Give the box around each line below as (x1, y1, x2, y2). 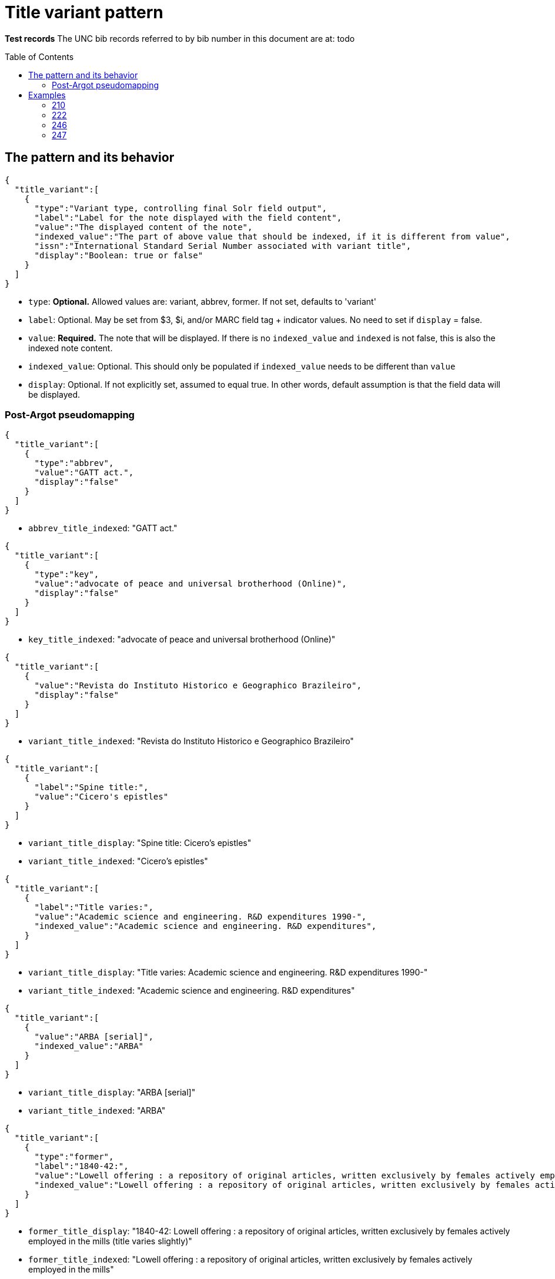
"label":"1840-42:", (34, 1161, 129, 1171)
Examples (28, 89, 66, 100)
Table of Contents (5, 51, 74, 62)
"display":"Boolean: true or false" (34, 250, 203, 260)
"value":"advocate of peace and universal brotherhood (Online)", (34, 579, 347, 589)
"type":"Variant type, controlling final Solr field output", (34, 203, 327, 213)
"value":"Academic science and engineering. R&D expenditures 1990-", (34, 912, 367, 922)
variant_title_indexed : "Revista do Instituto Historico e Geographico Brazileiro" (28, 736, 354, 747)
